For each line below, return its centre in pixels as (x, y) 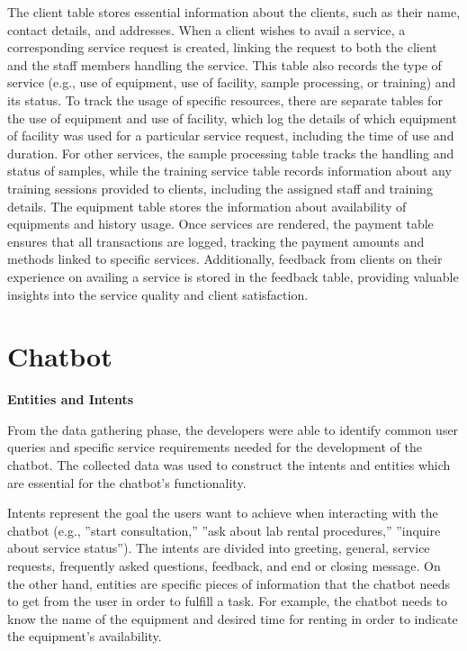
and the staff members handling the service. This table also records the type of (225, 64)
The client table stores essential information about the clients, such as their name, (234, 12)
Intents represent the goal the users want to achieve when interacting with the (223, 513)
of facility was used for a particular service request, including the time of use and (231, 136)
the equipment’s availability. (85, 636)
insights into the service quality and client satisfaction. (158, 294)
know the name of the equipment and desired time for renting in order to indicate (233, 618)
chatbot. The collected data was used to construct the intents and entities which (229, 465)
